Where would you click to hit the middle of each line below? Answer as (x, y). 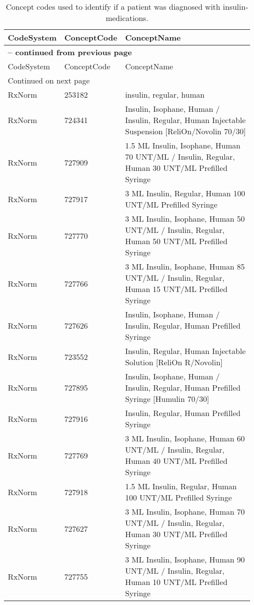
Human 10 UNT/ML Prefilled (176, 582)
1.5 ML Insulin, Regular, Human (181, 486)
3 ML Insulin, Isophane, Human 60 (185, 438)
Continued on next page (49, 80)
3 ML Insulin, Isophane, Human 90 (185, 559)
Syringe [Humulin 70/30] (167, 399)
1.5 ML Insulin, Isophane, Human (183, 145)
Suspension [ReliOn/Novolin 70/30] (186, 131)
